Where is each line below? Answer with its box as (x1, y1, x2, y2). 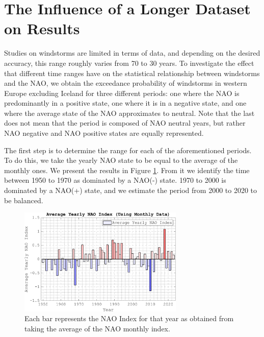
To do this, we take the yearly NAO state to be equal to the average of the (4, 155, 238, 165)
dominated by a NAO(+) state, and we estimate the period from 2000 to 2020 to (4, 185, 257, 196)
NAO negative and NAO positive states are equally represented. (4, 128, 204, 138)
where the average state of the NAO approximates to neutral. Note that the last (4, 107, 255, 118)
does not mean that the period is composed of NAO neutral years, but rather (4, 117, 246, 128)
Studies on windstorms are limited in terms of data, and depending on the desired (4, 47, 260, 58)
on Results (4, 18, 80, 39)
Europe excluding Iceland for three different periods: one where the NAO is (4, 87, 240, 98)
